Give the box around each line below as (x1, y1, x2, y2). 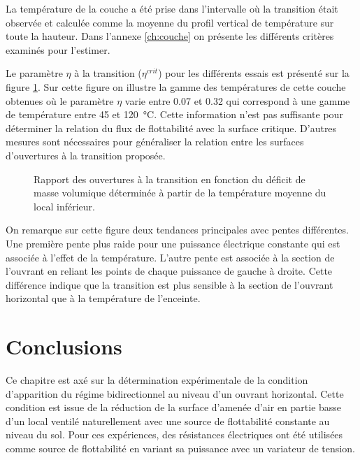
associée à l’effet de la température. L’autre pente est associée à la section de (6, 250, 335, 264)
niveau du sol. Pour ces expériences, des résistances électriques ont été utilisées (6, 427, 343, 442)
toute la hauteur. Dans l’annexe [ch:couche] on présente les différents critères (6, 29, 334, 43)
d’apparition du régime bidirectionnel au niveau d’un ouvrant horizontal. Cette (6, 386, 344, 401)
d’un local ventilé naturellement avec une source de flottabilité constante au (6, 413, 330, 428)
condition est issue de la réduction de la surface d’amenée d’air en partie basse (6, 400, 342, 415)
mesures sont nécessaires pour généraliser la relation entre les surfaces (6, 134, 304, 149)
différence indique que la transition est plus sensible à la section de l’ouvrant (6, 277, 333, 292)
